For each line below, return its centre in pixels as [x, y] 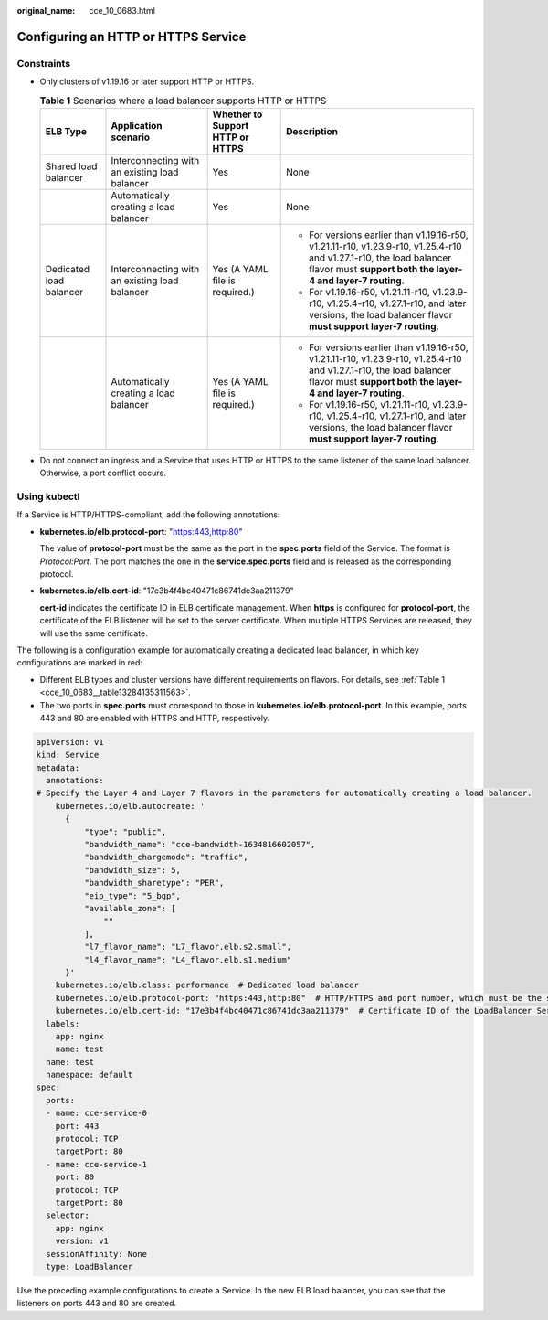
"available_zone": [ [130, 908]
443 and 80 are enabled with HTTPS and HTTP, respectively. [154, 718]
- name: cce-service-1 [97, 1164]
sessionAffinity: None [97, 1254]
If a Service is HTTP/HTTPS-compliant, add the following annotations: [148, 515]
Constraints [44, 63]
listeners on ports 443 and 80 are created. [97, 1304]
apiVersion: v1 [70, 742]
